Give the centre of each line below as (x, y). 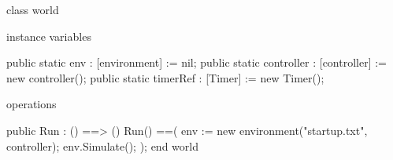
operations (32, 104)
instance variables (49, 36)
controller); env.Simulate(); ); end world (102, 145)
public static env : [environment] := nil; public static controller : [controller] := (196, 62)
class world (33, 9)
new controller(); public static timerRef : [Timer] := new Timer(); (165, 77)
